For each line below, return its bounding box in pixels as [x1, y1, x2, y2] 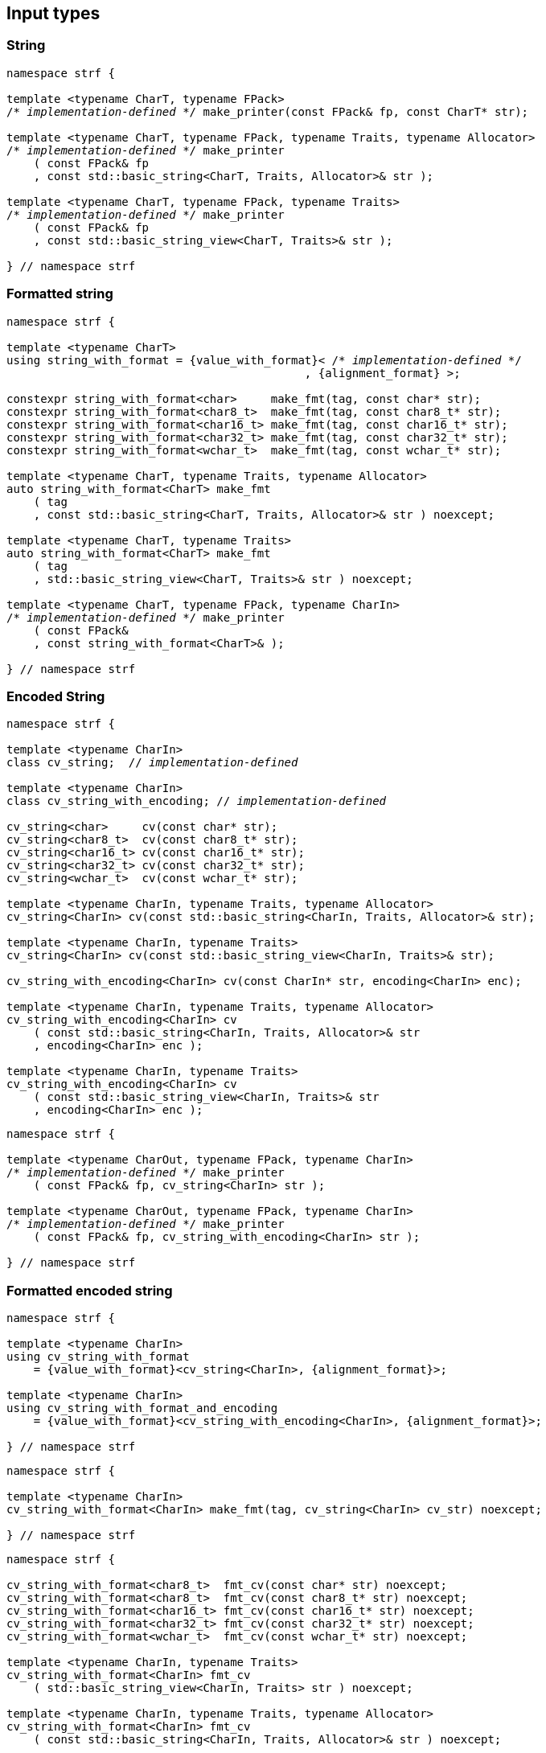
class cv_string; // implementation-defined [6, 756, 298, 770]
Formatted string [6, 285, 113, 302]
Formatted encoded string [6, 1282, 173, 1299]
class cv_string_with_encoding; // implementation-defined [6, 794, 387, 808]
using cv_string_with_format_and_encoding [6, 1402, 278, 1415]
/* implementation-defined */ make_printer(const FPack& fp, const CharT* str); [6, 105, 529, 118]
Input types [6, 3, 101, 23]
